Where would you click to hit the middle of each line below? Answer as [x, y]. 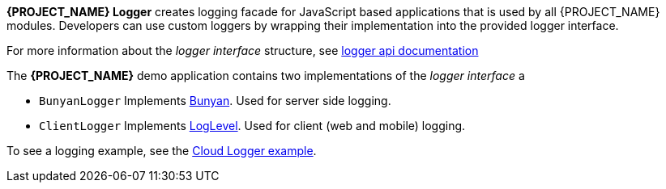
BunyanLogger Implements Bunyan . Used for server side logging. [215, 101]
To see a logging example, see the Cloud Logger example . [162, 151]
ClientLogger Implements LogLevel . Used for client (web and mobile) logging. [252, 126]
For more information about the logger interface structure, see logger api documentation [243, 50]
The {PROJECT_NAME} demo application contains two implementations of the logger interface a [266, 76]
